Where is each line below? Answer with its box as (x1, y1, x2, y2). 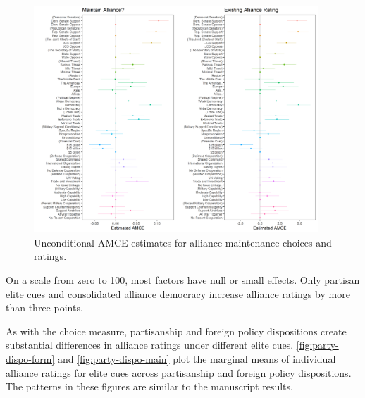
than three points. (6, 300, 83, 315)
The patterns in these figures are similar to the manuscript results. (6, 379, 293, 394)
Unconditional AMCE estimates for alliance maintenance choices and (34, 235, 332, 249)
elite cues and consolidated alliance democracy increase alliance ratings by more (6, 286, 350, 301)
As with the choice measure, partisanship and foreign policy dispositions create (6, 323, 347, 338)
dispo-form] (6, 351, 55, 366)
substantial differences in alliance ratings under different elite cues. (6, 337, 294, 352)
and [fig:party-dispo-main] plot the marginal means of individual (58, 351, 336, 366)
